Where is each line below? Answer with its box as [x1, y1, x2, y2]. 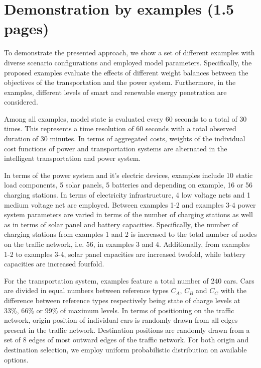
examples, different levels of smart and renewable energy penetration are [4, 86, 227, 97]
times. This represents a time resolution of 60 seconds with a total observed [4, 123, 236, 134]
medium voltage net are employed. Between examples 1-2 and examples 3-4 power [4, 199, 256, 210]
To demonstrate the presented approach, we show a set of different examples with [4, 47, 255, 58]
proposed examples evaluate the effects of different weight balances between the [4, 67, 248, 77]
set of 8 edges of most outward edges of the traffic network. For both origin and [4, 334, 249, 345]
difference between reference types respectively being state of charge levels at [4, 295, 240, 305]
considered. [4, 97, 38, 107]
